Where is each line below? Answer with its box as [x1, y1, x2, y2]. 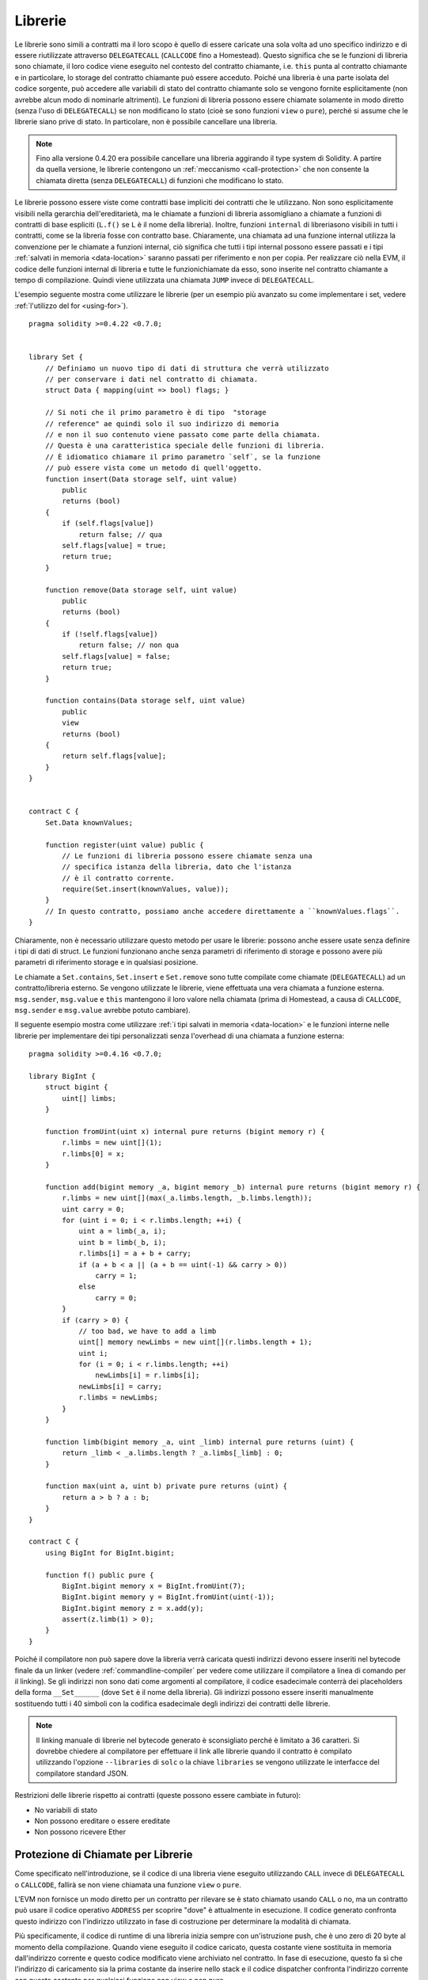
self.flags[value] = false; [62, 652, 171, 661]
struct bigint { [44, 1083, 108, 1092]
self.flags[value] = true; [62, 541, 167, 550]
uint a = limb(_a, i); [78, 1227, 167, 1236]
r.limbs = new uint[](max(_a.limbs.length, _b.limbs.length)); [62, 1194, 312, 1203]
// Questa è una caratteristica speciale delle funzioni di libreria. [44, 441, 325, 451]
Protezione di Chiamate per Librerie [14, 1848, 193, 1861]
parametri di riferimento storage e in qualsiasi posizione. [14, 958, 199, 967]
